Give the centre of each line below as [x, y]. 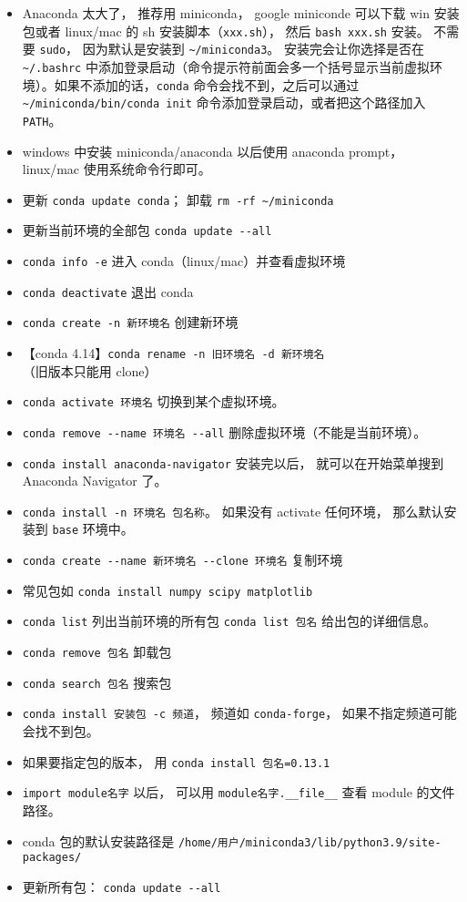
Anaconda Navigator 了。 [95, 481]
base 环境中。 [93, 529]
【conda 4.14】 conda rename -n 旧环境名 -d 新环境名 [173, 353]
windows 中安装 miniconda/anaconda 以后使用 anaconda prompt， [213, 151]
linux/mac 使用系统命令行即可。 [117, 169]
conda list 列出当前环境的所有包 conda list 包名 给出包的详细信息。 [229, 621]
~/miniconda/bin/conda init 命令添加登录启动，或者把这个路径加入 [224, 102]
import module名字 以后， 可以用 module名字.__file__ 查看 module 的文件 [239, 792]
